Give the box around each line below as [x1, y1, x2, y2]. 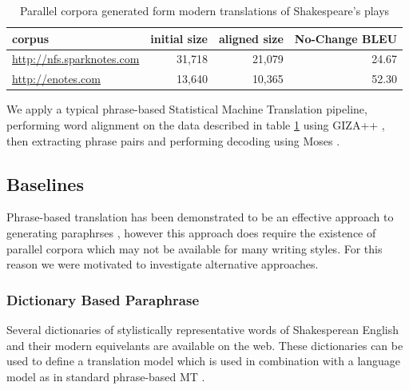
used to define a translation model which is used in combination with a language [6, 352, 401, 369]
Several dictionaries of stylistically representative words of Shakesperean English [6, 320, 399, 337]
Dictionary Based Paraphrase [6, 289, 200, 309]
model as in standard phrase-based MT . [6, 368, 205, 384]
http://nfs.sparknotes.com [12, 50, 140, 67]
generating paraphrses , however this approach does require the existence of [6, 224, 376, 241]
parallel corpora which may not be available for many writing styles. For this [6, 240, 383, 257]
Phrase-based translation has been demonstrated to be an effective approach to [6, 209, 394, 225]
